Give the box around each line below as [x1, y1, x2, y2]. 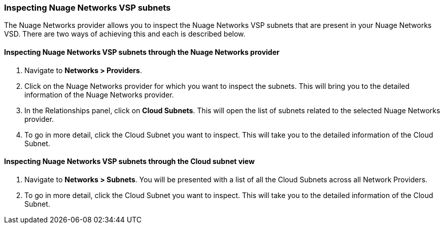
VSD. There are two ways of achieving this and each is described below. [4, 29, 246, 39]
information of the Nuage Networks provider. [24, 90, 174, 99]
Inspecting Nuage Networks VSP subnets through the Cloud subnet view [4, 157, 255, 166]
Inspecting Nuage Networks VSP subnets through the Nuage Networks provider [4, 47, 280, 56]
